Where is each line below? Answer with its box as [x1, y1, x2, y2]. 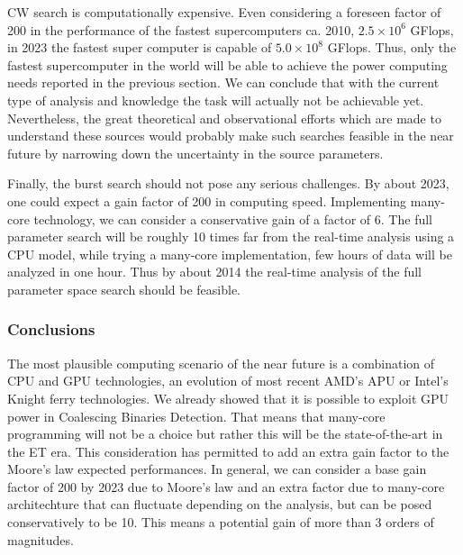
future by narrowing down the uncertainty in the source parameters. [7, 143, 384, 162]
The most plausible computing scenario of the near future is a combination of [7, 353, 435, 372]
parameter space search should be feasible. [7, 279, 241, 298]
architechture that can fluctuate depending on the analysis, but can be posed [7, 495, 432, 514]
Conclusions [7, 318, 95, 341]
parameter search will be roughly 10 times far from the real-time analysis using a [7, 227, 455, 246]
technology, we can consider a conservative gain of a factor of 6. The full [33, 209, 432, 228]
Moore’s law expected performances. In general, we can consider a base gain [7, 459, 427, 478]
